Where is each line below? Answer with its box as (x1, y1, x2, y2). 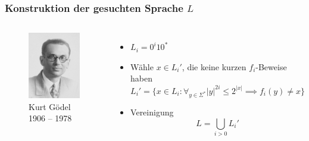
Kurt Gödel (29, 100, 71, 112)
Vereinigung (130, 106, 174, 118)
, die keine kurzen (182, 60, 246, 73)
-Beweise (255, 60, 287, 73)
